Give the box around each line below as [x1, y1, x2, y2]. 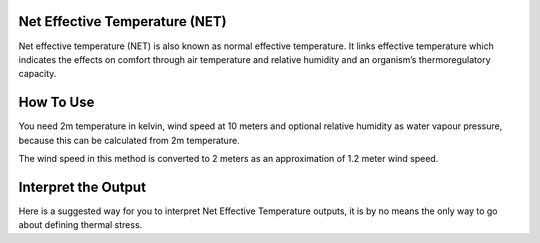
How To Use [18, 94, 95, 111]
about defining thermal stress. [18, 219, 143, 231]
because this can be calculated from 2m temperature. [18, 134, 240, 146]
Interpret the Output [18, 178, 147, 195]
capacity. [18, 68, 57, 80]
